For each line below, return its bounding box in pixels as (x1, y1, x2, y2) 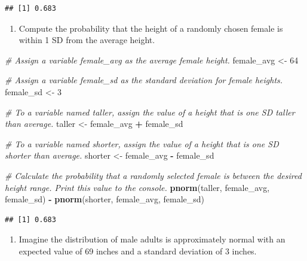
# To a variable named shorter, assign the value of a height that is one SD (5, 137, 279, 150)
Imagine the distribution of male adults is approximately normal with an (19, 233, 285, 245)
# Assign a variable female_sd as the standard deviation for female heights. (5, 74, 283, 86)
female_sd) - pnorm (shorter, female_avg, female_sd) (5, 193, 205, 205)
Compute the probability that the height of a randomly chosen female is (19, 22, 283, 34)
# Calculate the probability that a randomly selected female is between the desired (5, 169, 302, 181)
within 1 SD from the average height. (19, 34, 155, 46)
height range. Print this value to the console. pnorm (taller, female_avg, (5, 181, 270, 193)
